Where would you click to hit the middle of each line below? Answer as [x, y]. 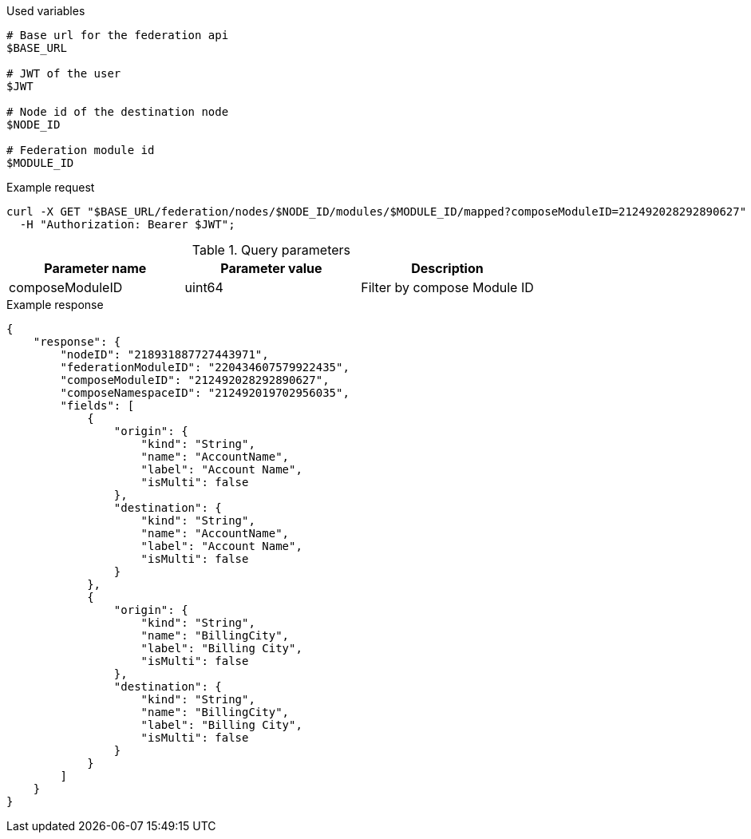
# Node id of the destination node [118, 112]
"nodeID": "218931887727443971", [164, 354]
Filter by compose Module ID [447, 287]
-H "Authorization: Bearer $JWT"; [127, 224]
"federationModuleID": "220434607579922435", [205, 367]
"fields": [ [97, 406]
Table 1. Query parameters [271, 250]
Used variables [46, 11]
